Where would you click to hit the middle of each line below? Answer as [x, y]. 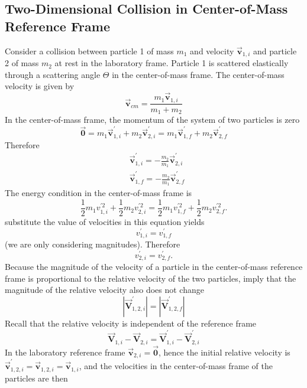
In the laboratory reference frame [65, 352]
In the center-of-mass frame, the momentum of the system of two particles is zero [152, 119]
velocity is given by [40, 86]
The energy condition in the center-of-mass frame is [98, 193]
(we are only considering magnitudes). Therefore [93, 244]
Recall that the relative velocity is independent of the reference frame [131, 323]
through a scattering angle [53, 74]
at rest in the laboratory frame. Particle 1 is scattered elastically [172, 63]
